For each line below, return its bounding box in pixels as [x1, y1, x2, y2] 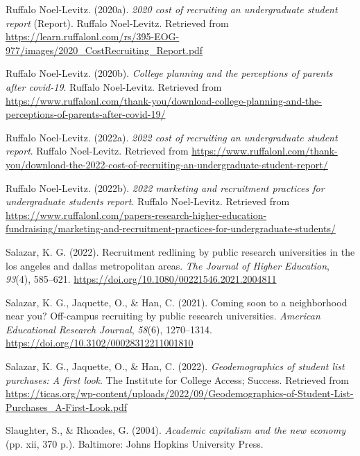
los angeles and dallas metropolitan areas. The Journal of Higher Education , [6, 258, 329, 272]
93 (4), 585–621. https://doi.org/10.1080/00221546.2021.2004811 [6, 272, 277, 286]
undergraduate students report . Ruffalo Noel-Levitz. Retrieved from [6, 194, 290, 209]
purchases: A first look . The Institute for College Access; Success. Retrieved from [6, 372, 349, 387]
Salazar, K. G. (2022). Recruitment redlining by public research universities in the [6, 244, 355, 258]
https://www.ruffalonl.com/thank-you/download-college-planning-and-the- [6, 93, 322, 107]
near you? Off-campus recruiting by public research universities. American [6, 308, 320, 323]
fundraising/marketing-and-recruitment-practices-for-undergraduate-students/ [6, 221, 336, 236]
